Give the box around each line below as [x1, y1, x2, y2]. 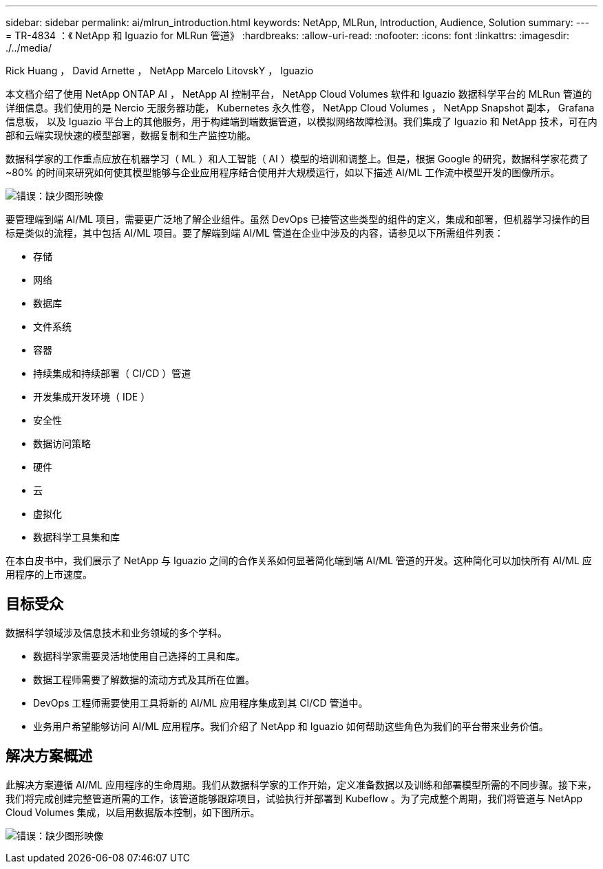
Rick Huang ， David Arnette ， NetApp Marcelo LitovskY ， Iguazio [6, 65, 314, 76]
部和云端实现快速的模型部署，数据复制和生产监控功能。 [6, 129, 256, 141]
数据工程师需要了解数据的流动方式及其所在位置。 [33, 673, 255, 685]
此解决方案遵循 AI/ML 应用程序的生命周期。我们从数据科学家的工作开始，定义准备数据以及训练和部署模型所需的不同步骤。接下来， [6, 778, 597, 791]
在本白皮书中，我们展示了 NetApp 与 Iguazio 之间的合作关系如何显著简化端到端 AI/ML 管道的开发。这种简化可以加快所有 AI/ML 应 [6, 555, 592, 566]
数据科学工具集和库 [33, 531, 120, 543]
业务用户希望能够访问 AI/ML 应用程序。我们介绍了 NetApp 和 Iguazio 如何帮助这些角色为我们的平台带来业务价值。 [33, 720, 549, 732]
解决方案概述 [6, 747, 92, 765]
